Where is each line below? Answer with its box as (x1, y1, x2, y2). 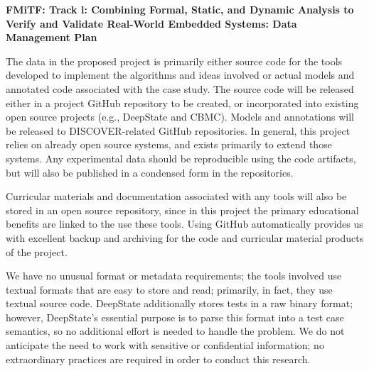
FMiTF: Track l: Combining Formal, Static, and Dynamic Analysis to (6, 2, 354, 16)
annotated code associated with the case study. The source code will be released (6, 81, 354, 96)
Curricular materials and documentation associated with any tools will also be (6, 189, 347, 204)
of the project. (6, 244, 68, 259)
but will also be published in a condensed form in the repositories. (6, 165, 294, 179)
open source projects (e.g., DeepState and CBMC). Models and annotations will (6, 109, 355, 124)
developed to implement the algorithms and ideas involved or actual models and (6, 67, 355, 82)
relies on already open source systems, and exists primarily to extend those (6, 137, 332, 152)
